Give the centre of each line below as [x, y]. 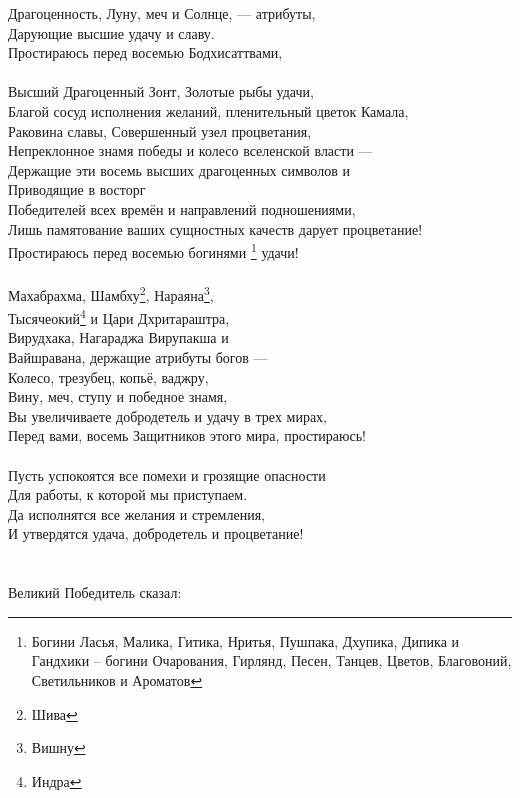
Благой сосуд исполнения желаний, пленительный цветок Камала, [208, 110]
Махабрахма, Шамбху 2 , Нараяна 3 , [111, 293]
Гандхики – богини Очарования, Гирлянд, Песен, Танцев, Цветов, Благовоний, [271, 660]
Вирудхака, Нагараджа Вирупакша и [118, 337]
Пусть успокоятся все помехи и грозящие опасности [167, 474]
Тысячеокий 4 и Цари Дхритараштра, [119, 316]
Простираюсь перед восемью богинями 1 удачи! [153, 250]
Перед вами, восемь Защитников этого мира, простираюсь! [187, 435]
